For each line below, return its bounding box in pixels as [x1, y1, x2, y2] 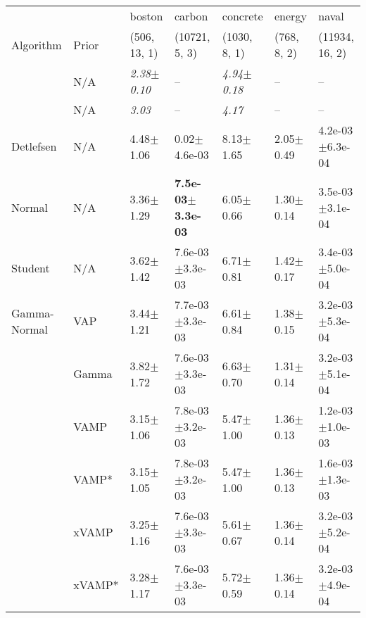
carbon [174, 8, 208, 24]
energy [274, 8, 307, 24]
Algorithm [11, 36, 62, 53]
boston [130, 8, 163, 24]
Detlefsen [11, 138, 57, 154]
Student [11, 260, 50, 276]
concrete [222, 8, 263, 24]
